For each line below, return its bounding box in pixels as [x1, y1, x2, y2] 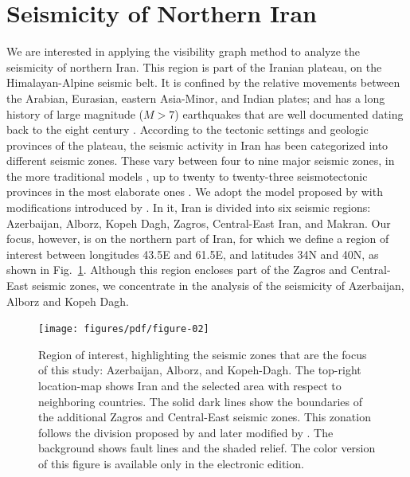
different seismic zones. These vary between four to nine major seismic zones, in [6, 152, 395, 169]
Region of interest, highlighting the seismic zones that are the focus [38, 346, 367, 362]
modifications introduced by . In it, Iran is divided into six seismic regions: [6, 199, 371, 216]
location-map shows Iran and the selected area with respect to [38, 377, 342, 394]
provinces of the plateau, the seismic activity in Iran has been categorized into [6, 136, 389, 153]
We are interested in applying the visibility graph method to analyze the [6, 43, 361, 60]
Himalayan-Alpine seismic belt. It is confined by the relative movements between [6, 74, 400, 91]
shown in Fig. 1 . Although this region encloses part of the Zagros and [6, 261, 347, 278]
